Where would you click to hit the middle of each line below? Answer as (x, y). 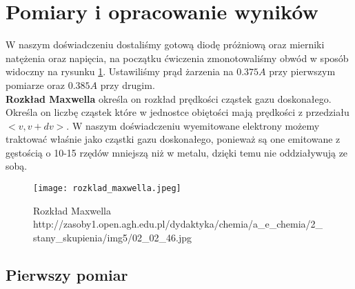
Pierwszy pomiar (67, 274)
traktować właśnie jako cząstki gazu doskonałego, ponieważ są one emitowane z (173, 139)
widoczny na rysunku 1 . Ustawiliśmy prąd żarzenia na (120, 71)
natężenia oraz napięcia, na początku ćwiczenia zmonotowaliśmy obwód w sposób (177, 58)
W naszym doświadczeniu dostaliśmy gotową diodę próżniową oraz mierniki (165, 44)
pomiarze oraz (35, 84)
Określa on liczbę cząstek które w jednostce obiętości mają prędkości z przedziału (177, 112)
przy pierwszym (302, 71)
